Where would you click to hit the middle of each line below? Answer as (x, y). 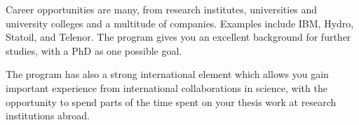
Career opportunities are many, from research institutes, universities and (162, 9)
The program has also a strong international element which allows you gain (167, 74)
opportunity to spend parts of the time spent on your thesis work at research (171, 101)
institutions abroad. (48, 116)
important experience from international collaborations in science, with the (167, 87)
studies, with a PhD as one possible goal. (94, 50)
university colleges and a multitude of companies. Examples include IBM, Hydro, (180, 23)
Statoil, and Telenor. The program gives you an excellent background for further (178, 37)
